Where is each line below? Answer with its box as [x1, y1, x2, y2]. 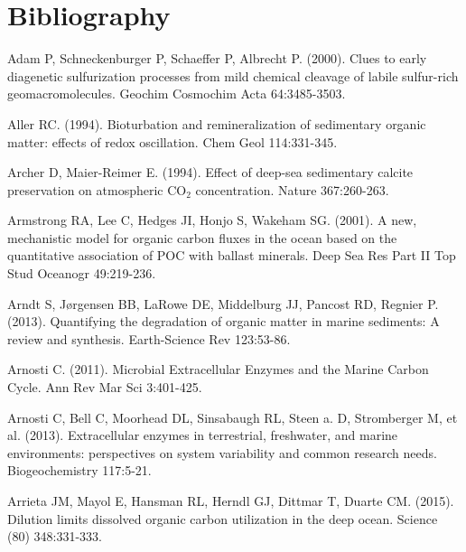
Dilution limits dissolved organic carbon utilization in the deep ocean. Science [7, 509, 438, 528]
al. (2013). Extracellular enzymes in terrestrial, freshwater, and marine [7, 426, 398, 444]
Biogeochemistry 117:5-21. [7, 461, 152, 480]
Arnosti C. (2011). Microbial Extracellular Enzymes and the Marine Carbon [7, 360, 429, 379]
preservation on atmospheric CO [7, 180, 187, 199]
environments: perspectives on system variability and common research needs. [7, 443, 437, 462]
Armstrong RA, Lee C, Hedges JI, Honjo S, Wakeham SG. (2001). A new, [7, 211, 417, 229]
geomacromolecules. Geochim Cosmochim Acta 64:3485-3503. [7, 84, 346, 103]
